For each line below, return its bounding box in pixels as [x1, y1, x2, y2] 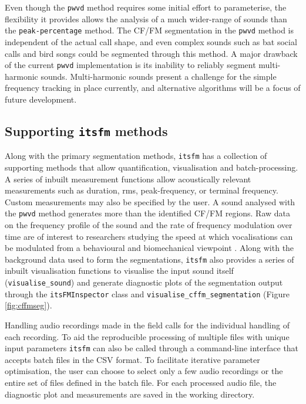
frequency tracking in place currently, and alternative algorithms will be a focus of [5, 82, 301, 94]
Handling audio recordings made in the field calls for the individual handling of [5, 318, 290, 331]
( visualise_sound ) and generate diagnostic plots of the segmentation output [5, 276, 283, 288]
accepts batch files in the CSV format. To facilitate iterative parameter [5, 353, 260, 365]
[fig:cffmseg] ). [5, 299, 52, 311]
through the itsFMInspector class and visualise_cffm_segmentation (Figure [5, 287, 290, 300]
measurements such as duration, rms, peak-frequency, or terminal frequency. [5, 184, 278, 196]
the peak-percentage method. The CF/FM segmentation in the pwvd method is [5, 24, 294, 36]
